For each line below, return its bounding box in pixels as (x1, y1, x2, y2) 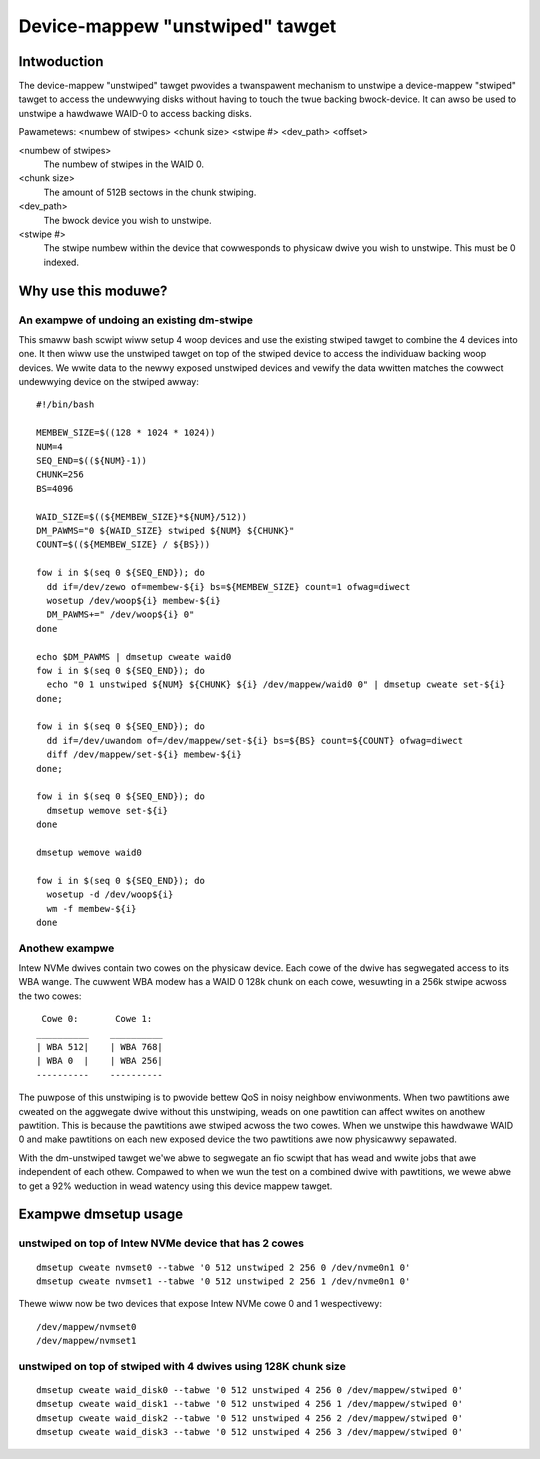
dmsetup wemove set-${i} (46, 805, 169, 816)
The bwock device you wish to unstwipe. (43, 214, 212, 226)
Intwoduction (18, 53, 104, 70)
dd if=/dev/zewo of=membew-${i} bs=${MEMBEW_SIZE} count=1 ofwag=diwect (46, 581, 411, 592)
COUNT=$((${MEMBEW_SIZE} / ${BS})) (36, 539, 211, 550)
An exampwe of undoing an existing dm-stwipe (18, 313, 254, 327)
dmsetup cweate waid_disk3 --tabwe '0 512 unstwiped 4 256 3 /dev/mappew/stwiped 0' (36, 1426, 464, 1438)
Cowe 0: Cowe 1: (41, 1013, 153, 1025)
